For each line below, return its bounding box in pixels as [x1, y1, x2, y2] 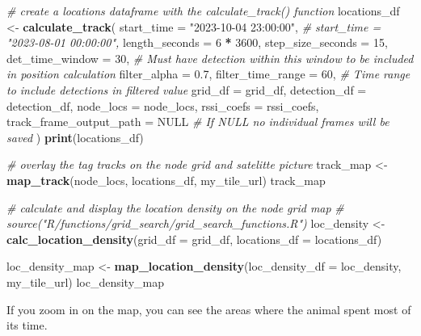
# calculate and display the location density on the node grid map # [6, 199, 344, 216]
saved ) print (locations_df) [6, 128, 144, 145]
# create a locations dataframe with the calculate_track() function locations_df [6, 2, 400, 19]
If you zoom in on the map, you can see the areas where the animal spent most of [6, 300, 411, 317]
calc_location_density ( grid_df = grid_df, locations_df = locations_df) [6, 230, 382, 247]
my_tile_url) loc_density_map [6, 273, 164, 290]
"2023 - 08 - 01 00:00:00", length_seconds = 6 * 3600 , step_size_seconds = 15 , [6, 34, 388, 51]
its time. [6, 317, 48, 334]
